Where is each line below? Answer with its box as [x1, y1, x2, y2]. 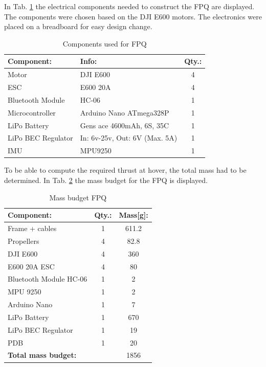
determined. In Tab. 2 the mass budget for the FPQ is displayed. [4, 174, 208, 185]
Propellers [8, 235, 39, 246]
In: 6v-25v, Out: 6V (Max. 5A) [80, 132, 178, 143]
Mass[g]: [119, 210, 148, 220]
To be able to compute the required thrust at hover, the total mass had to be [4, 165, 247, 175]
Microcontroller [8, 107, 56, 118]
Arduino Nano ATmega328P [80, 107, 169, 118]
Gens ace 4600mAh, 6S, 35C [80, 120, 169, 130]
